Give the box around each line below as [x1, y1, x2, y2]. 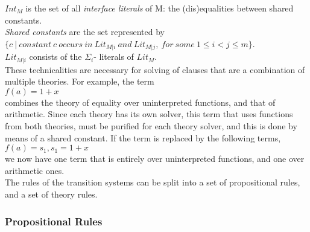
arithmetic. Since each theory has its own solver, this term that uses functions [5, 108, 293, 120]
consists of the [29, 50, 82, 63]
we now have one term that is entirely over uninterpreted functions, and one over [5, 152, 305, 165]
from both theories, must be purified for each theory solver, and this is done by [5, 120, 297, 132]
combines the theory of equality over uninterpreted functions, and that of [5, 95, 276, 108]
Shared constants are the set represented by [5, 25, 165, 38]
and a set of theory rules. [5, 188, 98, 201]
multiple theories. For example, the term [5, 75, 154, 88]
